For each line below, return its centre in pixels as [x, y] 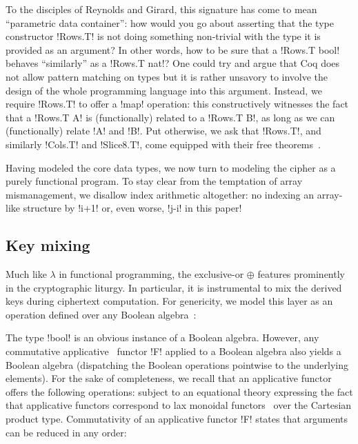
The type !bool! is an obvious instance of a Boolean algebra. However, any [162, 337]
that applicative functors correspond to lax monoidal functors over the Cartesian [179, 405]
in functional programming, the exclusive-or [151, 274]
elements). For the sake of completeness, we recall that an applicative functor [169, 378]
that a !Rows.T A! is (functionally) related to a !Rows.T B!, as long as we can [170, 117]
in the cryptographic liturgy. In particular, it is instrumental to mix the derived [174, 287]
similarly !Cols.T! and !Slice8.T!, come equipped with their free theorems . [163, 144]
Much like [26, 274]
